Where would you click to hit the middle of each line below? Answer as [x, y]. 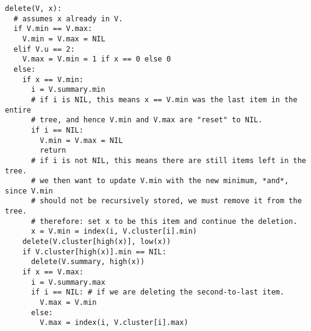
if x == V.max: [53, 272]
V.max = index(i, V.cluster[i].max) [114, 323]
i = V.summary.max [68, 282]
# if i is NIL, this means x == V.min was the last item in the [164, 99]
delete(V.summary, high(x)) [88, 262]
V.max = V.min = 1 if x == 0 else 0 [97, 59]
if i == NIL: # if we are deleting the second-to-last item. [158, 292]
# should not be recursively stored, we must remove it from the [166, 201]
